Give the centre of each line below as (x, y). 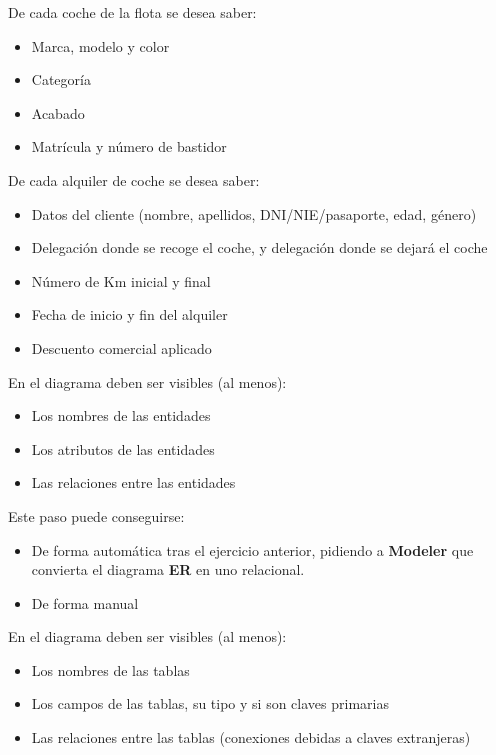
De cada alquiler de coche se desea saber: (134, 179)
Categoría (61, 79)
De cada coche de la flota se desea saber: (132, 12)
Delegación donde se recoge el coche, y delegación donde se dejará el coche (259, 247)
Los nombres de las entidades (121, 415)
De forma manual (85, 602)
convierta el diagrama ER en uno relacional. (168, 569)
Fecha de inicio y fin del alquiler (129, 314)
